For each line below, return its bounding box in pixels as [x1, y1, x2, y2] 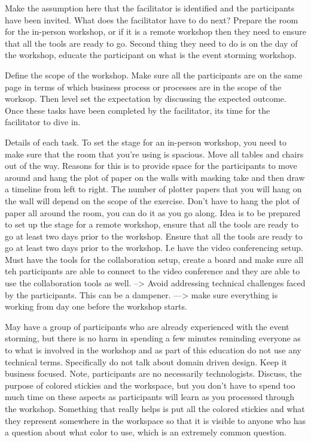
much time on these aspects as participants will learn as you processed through [5, 390, 295, 403]
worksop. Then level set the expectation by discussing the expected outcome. [5, 92, 286, 105]
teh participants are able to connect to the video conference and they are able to [5, 265, 300, 277]
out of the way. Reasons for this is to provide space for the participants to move [5, 159, 297, 172]
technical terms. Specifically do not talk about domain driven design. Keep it [5, 355, 287, 368]
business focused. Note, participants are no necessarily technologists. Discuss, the [5, 367, 302, 380]
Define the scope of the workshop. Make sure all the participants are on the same [5, 68, 303, 81]
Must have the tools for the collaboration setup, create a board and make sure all [5, 253, 304, 265]
